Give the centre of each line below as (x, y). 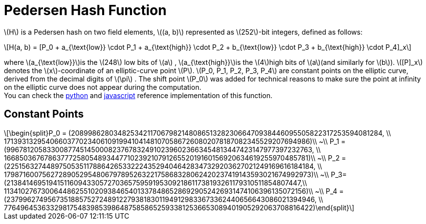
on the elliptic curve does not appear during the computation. (103, 87)
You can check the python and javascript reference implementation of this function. (138, 95)
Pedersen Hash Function (85, 10)
